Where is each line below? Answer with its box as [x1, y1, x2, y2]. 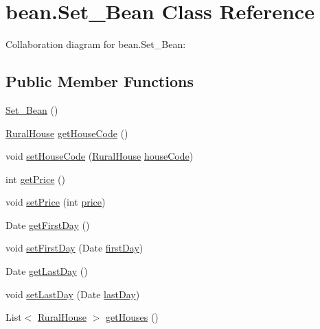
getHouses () [106, 310, 159, 324]
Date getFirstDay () [5, 217, 90, 232]
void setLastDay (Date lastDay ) [5, 287, 140, 301]
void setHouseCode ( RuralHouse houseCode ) [5, 149, 194, 163]
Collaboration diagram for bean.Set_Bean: [5, 37, 186, 51]
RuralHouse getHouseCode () [5, 125, 128, 140]
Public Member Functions [5, 71, 194, 92]
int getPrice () [5, 171, 65, 186]
